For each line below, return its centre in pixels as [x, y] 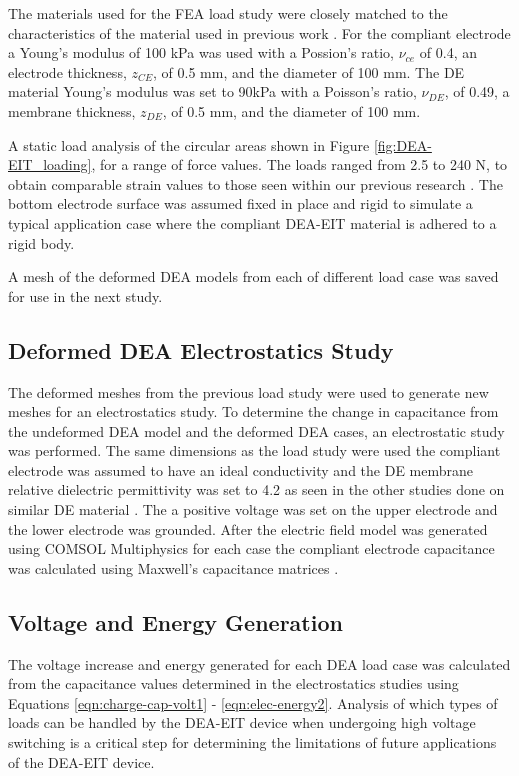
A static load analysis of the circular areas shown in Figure [189, 144]
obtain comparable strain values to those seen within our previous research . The [255, 183]
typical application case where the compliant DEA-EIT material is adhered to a [252, 222]
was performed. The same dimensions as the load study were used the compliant [254, 450]
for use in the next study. [85, 295]
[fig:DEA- [402, 144]
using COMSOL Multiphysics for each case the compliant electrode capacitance [251, 548]
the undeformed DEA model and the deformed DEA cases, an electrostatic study [256, 430]
